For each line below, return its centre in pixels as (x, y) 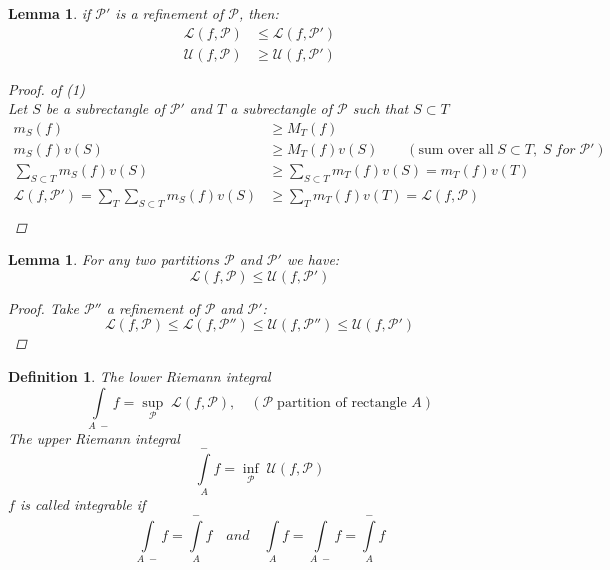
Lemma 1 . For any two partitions (113, 259)
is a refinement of (169, 13)
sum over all (456, 149)
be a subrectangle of (105, 108)
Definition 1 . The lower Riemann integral (139, 375)
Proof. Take (43, 307)
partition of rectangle (342, 402)
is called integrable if (82, 504)
